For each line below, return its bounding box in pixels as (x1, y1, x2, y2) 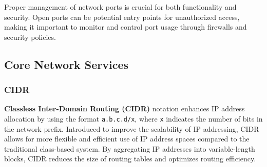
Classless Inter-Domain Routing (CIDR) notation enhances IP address (4, 103, 245, 114)
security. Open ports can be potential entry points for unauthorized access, (4, 11, 240, 22)
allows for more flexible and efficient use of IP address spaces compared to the (4, 133, 250, 144)
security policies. (4, 31, 56, 42)
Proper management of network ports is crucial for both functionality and (4, 2, 237, 12)
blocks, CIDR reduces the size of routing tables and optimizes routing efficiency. (4, 153, 256, 164)
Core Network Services (4, 56, 129, 72)
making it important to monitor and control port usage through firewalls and (4, 21, 247, 32)
